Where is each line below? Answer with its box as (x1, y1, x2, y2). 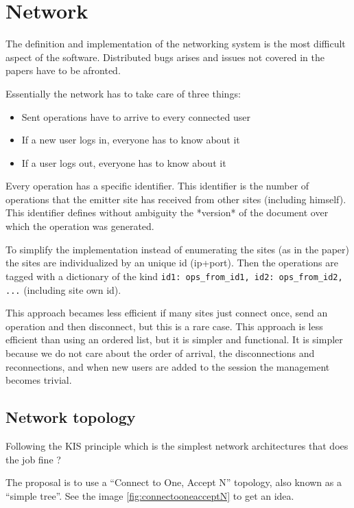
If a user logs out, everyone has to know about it (21, 155, 226, 170)
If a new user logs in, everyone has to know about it (21, 132, 240, 147)
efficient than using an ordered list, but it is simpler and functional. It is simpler (5, 332, 343, 347)
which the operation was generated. (5, 219, 154, 233)
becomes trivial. (5, 373, 72, 387)
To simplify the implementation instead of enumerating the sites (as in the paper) (5, 242, 349, 256)
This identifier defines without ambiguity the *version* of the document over (5, 205, 329, 220)
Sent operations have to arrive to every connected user (21, 109, 251, 124)
